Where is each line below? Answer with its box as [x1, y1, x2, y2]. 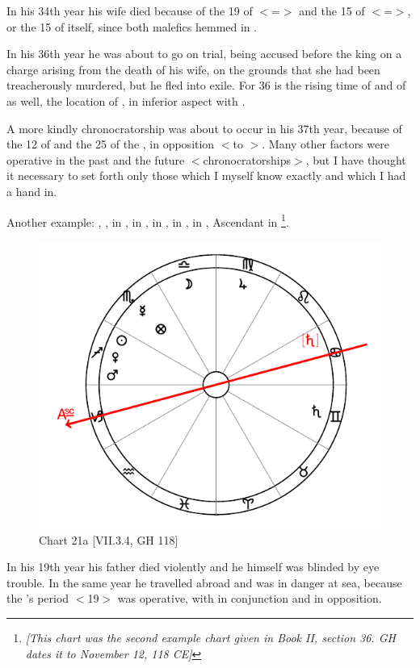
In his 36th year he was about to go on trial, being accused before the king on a [6, 45, 402, 62]
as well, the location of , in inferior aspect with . [6, 92, 246, 109]
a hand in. [6, 182, 57, 199]
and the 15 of [299, 2, 365, 19]
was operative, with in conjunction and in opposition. [117, 590, 382, 607]
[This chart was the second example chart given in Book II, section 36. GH [25, 628, 396, 645]
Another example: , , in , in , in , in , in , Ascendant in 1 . [6, 211, 289, 230]
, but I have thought [305, 151, 406, 168]
